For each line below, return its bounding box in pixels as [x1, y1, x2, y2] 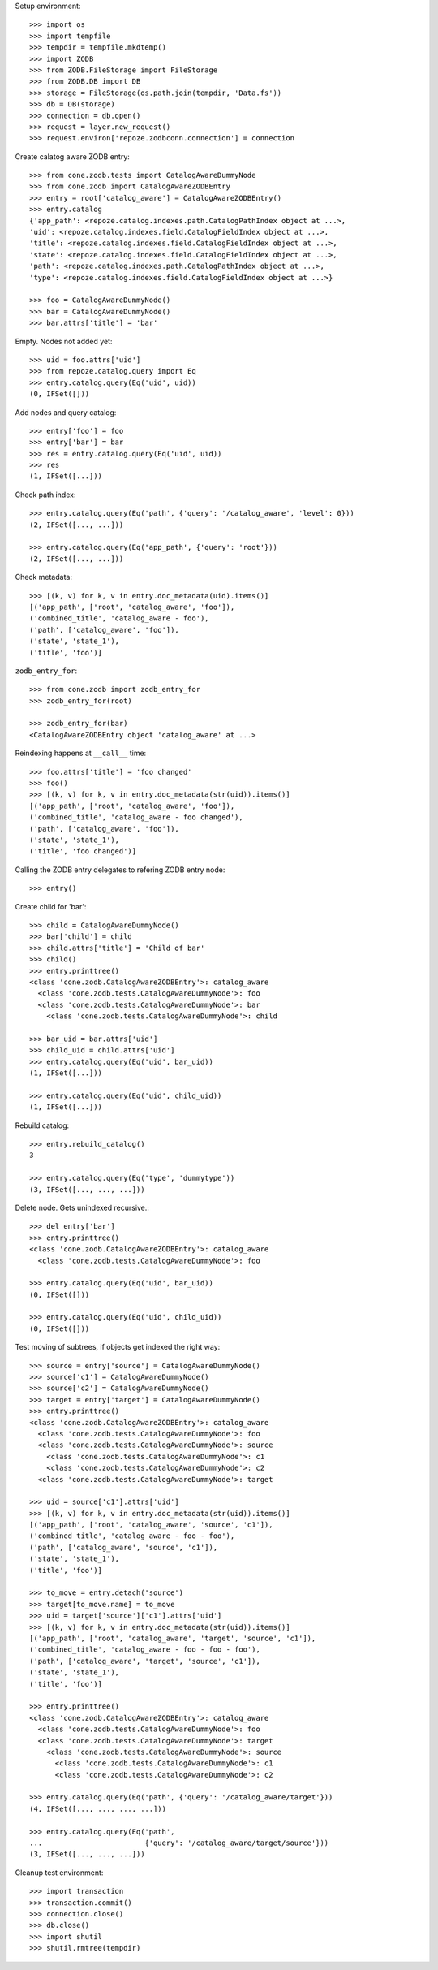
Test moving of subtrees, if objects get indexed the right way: [15, 1342, 221, 1352]
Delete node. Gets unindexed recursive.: [15, 1203, 150, 1212]
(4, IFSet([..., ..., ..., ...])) [29, 1804, 166, 1813]
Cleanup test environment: [15, 1868, 104, 1877]
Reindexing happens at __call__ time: [15, 748, 147, 758]
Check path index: [15, 490, 76, 499]
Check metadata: [15, 572, 73, 582]
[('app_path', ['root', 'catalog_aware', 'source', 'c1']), [29, 1520, 273, 1530]
